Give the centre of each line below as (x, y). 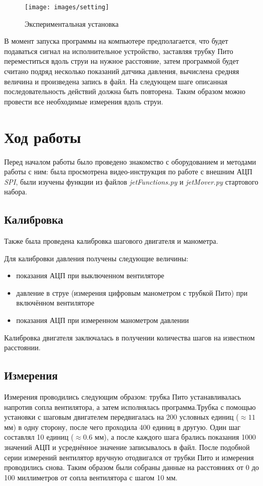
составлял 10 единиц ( (39, 437)
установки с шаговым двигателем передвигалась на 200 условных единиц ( (122, 417)
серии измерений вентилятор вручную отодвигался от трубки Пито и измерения (129, 457)
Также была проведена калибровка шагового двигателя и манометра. (111, 241)
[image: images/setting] (67, 7)
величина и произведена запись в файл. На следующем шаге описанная (116, 81)
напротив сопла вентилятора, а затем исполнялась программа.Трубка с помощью (130, 407)
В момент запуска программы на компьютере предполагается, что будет (116, 41)
